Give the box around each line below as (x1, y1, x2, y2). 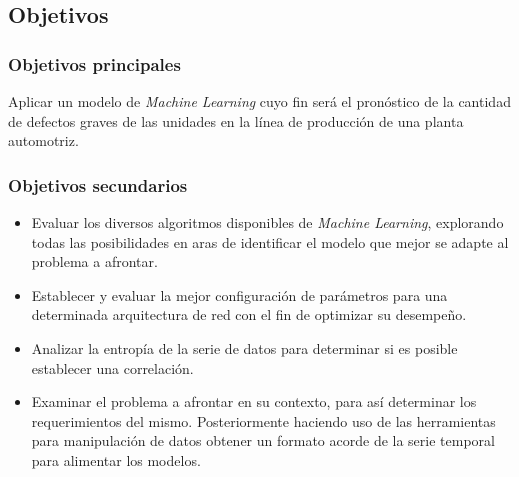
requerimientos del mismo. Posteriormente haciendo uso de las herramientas (31, 410, 496, 431)
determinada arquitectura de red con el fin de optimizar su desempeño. (31, 304, 467, 325)
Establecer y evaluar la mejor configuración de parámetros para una (31, 284, 448, 305)
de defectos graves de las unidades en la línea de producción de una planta (8, 110, 464, 131)
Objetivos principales (8, 51, 181, 76)
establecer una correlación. (31, 357, 194, 378)
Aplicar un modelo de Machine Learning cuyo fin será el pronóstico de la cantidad (8, 91, 511, 111)
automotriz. (8, 130, 79, 151)
